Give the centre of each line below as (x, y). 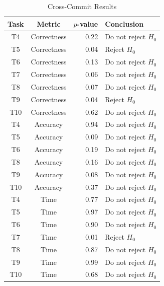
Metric (49, 23)
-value (88, 23)
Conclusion (124, 23)
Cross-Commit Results (82, 6)
